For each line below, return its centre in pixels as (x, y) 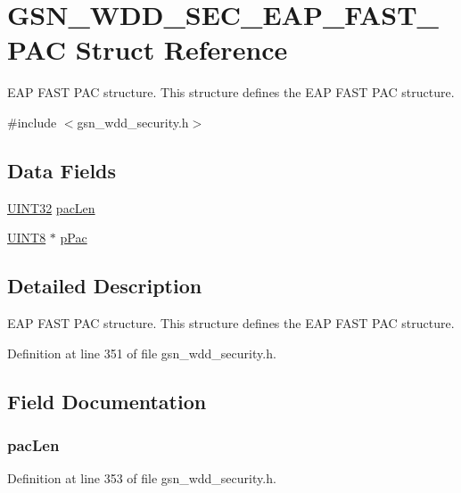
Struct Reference (181, 49)
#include (32, 122)
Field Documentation (107, 401)
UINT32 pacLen (51, 207)
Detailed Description (105, 286)
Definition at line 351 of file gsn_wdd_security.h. (142, 353)
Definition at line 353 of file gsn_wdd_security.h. (142, 478)
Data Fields (62, 170)
